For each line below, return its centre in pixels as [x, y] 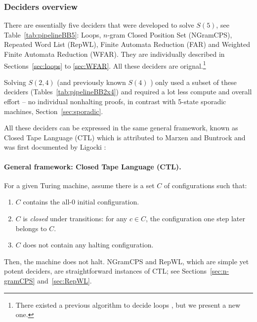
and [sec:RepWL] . [64, 280]
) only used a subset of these [193, 82]
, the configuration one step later [195, 218]
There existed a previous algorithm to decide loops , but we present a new [128, 304]
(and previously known [91, 82]
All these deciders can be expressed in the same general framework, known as [121, 128]
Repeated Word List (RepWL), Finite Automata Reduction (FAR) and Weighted [127, 44]
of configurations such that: [206, 185]
